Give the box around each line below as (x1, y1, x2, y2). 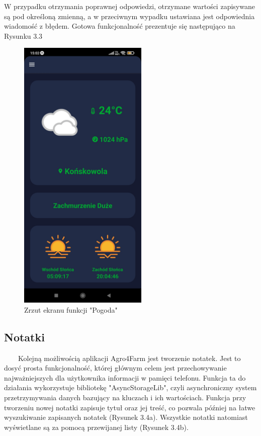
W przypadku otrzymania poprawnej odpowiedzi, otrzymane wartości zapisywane (4, 1, 255, 11)
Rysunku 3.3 (4, 30, 43, 41)
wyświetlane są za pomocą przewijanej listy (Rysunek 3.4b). (4, 421, 189, 432)
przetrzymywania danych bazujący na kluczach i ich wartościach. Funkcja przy (4, 392, 246, 403)
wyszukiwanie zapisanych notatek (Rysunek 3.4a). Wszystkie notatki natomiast (4, 412, 248, 422)
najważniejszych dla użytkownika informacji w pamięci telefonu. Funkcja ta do (4, 372, 246, 383)
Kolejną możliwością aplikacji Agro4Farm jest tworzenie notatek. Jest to (18, 352, 241, 363)
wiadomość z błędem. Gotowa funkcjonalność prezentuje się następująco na (4, 21, 235, 31)
